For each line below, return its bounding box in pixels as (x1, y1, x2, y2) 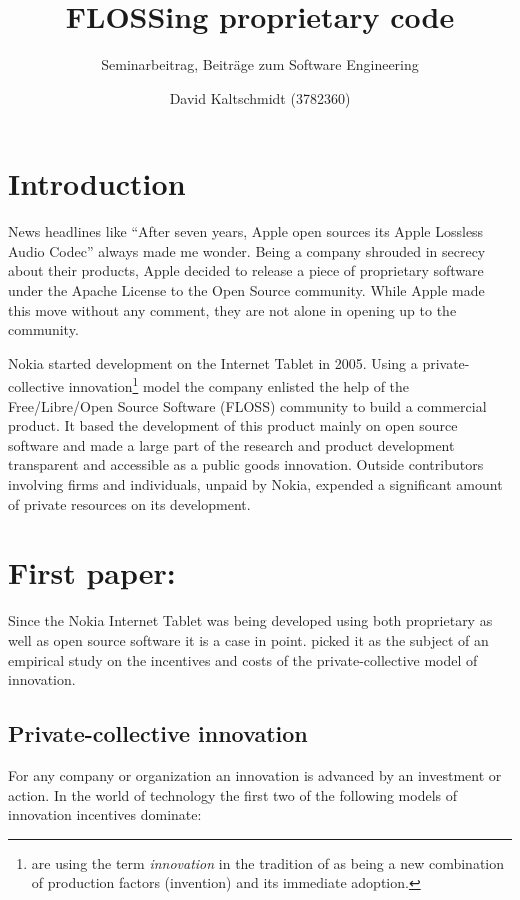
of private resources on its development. (8, 493, 251, 514)
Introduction (8, 163, 186, 204)
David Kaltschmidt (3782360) (169, 87, 351, 108)
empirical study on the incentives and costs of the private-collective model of (8, 649, 478, 670)
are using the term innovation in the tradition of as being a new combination (31, 852, 505, 873)
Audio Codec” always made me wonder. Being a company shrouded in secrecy (8, 240, 486, 261)
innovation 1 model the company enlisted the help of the (68, 373, 410, 397)
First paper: (8, 552, 176, 593)
